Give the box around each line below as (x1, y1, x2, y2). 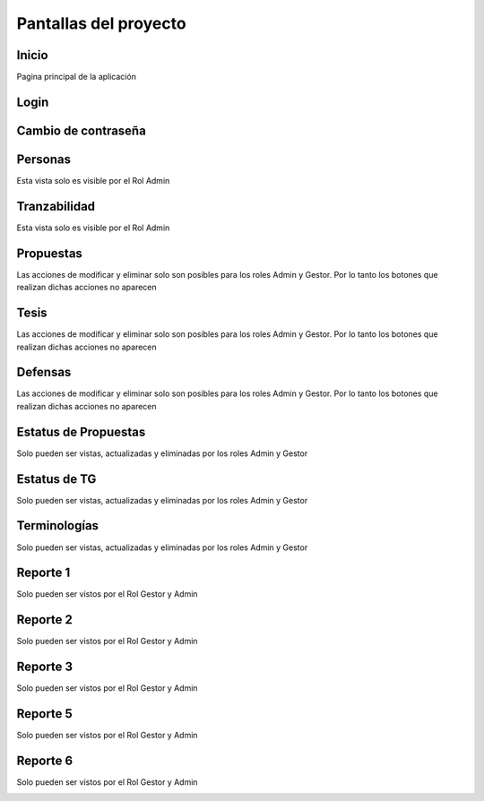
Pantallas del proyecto (16, 13, 187, 33)
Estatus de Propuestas (16, 424, 146, 439)
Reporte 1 (16, 565, 71, 581)
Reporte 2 (16, 612, 73, 627)
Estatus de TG (16, 471, 97, 487)
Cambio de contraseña (16, 123, 147, 138)
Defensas (16, 365, 72, 380)
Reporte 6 (16, 753, 73, 768)
